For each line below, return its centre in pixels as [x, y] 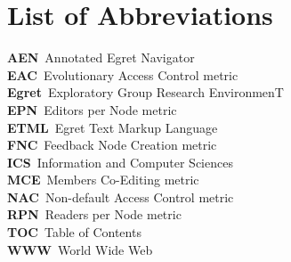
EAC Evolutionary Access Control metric [123, 74]
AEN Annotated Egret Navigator [101, 57]
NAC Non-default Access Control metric [121, 196]
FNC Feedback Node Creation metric [112, 145]
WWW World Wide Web [80, 249]
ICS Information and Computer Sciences [120, 162]
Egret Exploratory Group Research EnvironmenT [145, 92]
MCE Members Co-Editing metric [103, 180]
